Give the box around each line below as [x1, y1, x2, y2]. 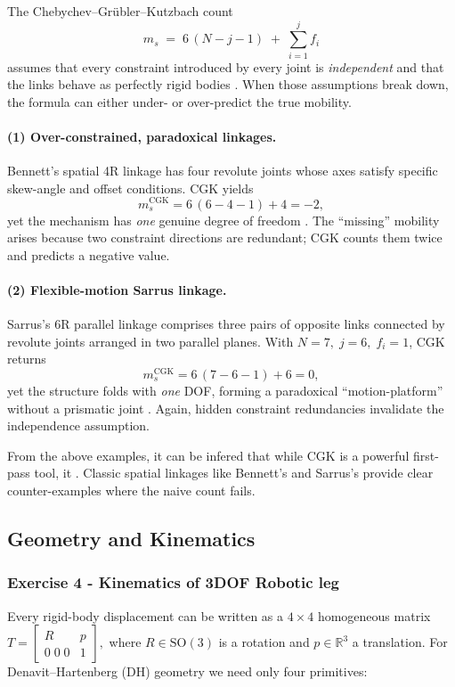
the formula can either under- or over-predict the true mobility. [7, 92, 352, 110]
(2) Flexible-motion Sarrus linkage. [7, 280, 227, 299]
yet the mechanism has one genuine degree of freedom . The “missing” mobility [7, 210, 440, 229]
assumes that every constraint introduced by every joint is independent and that [7, 57, 444, 76]
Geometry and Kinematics [7, 524, 256, 552]
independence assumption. [7, 416, 150, 435]
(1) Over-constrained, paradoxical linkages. [7, 127, 277, 146]
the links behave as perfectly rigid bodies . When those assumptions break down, [7, 75, 449, 94]
